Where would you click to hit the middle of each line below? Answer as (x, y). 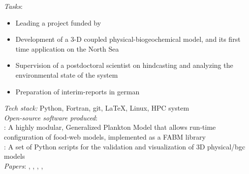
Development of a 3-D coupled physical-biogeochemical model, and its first (128, 39)
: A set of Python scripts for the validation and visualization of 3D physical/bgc (125, 146)
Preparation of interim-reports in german (78, 91)
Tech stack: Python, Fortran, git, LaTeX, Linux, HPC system (97, 108)
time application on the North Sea (67, 48)
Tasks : (13, 6)
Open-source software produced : (51, 117)
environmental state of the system (67, 74)
